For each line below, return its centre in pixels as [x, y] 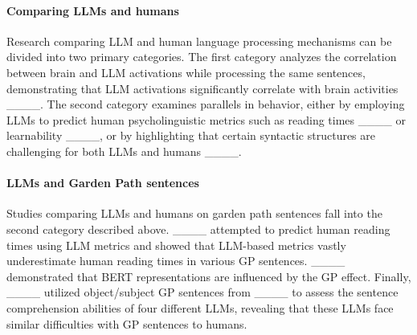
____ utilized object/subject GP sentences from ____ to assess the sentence [202, 292]
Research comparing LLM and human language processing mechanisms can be [199, 41]
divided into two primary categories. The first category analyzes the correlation [202, 57]
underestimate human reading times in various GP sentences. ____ [176, 261]
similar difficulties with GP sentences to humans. [127, 323]
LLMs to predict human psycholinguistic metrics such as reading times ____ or [206, 119]
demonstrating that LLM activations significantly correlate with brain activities [202, 88]
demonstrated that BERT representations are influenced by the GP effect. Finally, [209, 276]
